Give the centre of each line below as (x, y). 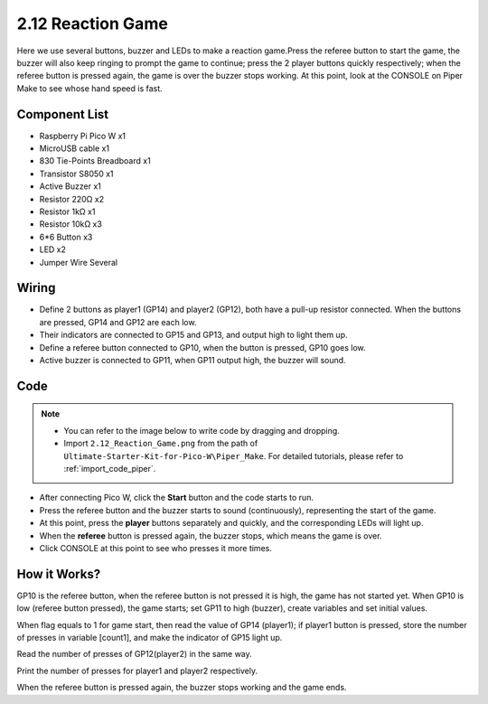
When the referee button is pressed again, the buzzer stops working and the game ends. (182, 688)
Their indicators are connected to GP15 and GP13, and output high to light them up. (193, 335)
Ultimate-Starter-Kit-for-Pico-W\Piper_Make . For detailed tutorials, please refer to (234, 455)
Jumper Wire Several (78, 262)
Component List (63, 114)
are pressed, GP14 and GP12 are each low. (118, 322)
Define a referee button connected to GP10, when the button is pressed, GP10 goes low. (202, 347)
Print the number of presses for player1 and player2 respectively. (137, 671)
